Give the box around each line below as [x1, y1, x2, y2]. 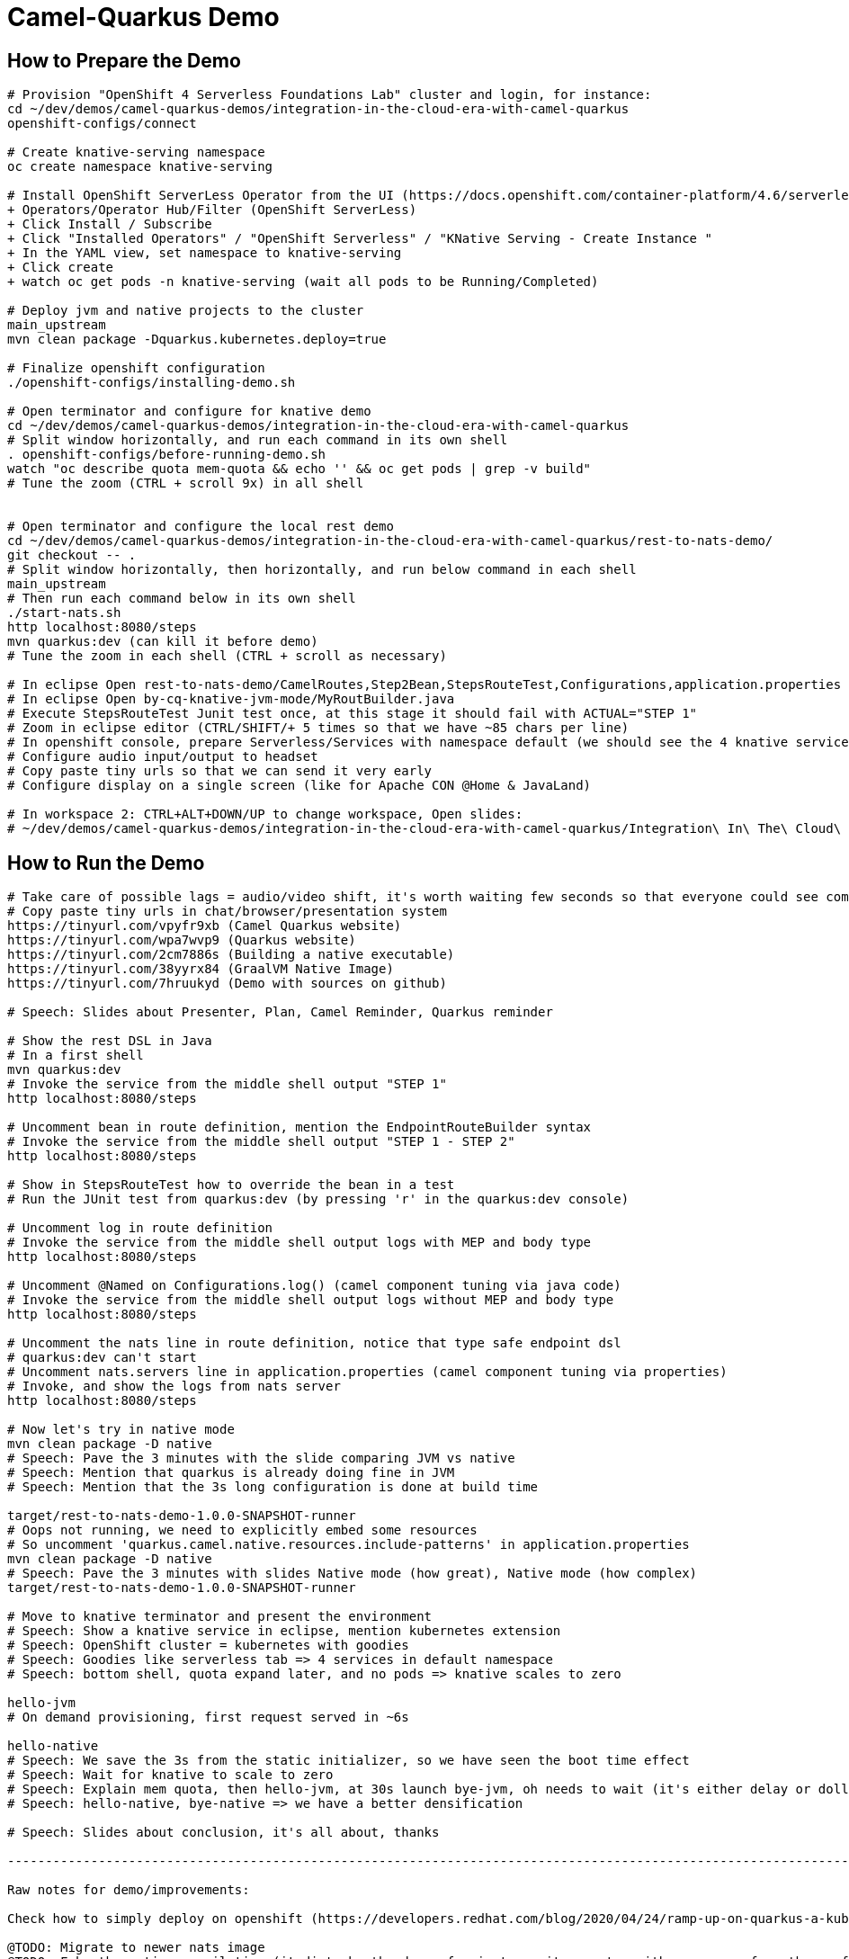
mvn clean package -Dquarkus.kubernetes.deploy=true [7, 332, 387, 347]
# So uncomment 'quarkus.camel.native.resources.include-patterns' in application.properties [7, 1537, 690, 1552]
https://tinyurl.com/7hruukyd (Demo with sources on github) [7, 976, 447, 991]
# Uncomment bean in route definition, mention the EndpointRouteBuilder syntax [7, 1120, 592, 1135]
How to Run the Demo [7, 851, 205, 874]
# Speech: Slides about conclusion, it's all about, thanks [7, 1825, 440, 1840]
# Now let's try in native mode [7, 1422, 235, 1437]
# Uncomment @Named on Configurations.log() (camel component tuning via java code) [7, 1278, 621, 1293]
